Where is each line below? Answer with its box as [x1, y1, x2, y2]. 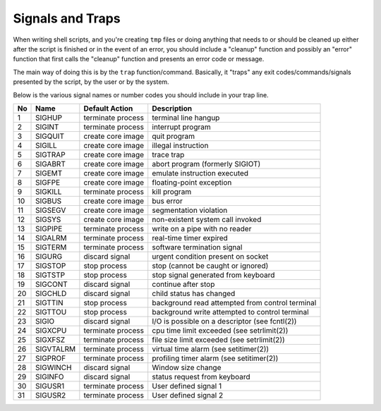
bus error [152, 196, 183, 206]
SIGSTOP [35, 261, 66, 271]
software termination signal [152, 242, 243, 252]
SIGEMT [35, 168, 63, 178]
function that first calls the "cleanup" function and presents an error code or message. [13, 55, 265, 63]
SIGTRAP [35, 149, 66, 159]
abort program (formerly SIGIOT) [152, 159, 261, 168]
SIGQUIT [35, 131, 65, 141]
